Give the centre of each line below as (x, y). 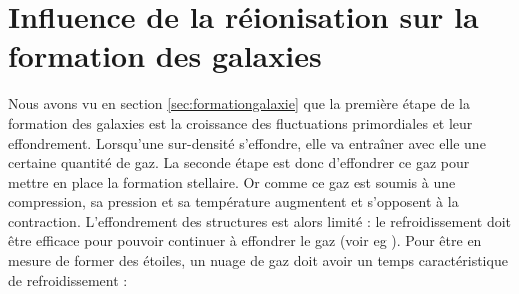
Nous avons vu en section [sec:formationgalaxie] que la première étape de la (239, 103)
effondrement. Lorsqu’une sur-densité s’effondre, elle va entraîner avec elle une (247, 142)
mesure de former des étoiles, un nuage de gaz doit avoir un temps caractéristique (258, 260)
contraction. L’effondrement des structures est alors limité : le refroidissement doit (260, 220)
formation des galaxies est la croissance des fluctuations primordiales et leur (240, 122)
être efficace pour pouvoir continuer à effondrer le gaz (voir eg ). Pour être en (245, 240)
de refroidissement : (68, 279)
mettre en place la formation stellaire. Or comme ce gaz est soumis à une (232, 181)
